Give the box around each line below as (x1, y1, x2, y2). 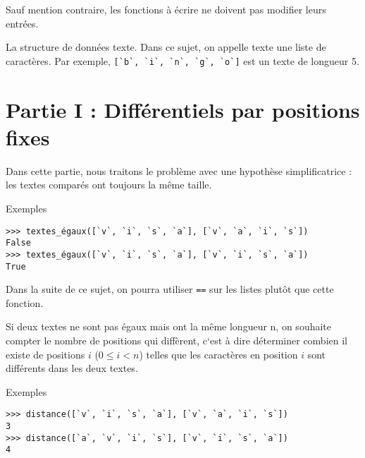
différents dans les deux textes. (6, 361, 138, 375)
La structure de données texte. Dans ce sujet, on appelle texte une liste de (6, 40, 326, 54)
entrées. (6, 16, 39, 30)
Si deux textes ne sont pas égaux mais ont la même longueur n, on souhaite (6, 319, 331, 334)
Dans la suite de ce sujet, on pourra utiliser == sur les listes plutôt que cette (6, 282, 334, 296)
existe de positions (6, 346, 85, 361)
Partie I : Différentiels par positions (6, 95, 360, 123)
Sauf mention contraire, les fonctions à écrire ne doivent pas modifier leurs (6, 2, 326, 16)
